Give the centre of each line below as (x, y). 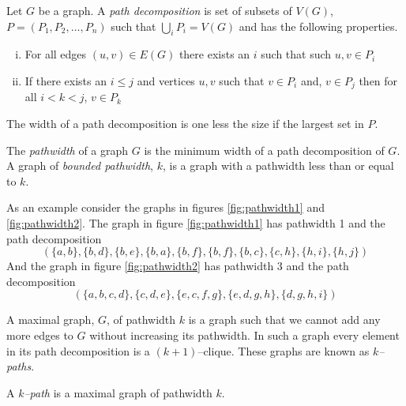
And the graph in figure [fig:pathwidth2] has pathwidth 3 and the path (178, 266)
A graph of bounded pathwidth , (80, 165)
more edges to (40, 335)
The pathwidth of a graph (68, 150)
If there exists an (66, 80)
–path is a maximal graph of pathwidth (118, 392)
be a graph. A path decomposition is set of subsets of (165, 10)
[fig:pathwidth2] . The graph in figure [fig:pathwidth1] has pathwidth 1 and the (196, 223)
